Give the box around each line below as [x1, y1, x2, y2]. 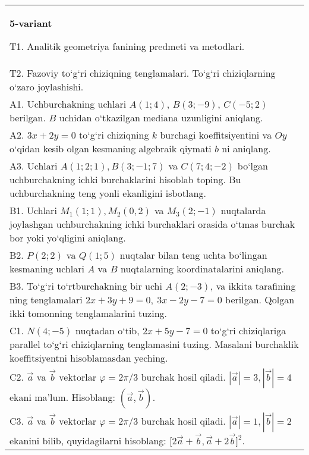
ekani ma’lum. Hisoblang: [10, 390, 115, 404]
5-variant [10, 16, 52, 30]
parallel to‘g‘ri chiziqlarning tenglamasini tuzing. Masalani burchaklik [10, 337, 299, 351]
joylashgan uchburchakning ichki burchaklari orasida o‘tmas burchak [10, 217, 295, 231]
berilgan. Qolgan [225, 293, 295, 306]
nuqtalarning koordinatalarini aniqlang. [120, 262, 284, 275]
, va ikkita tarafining [210, 279, 296, 293]
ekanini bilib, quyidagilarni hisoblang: [10, 433, 166, 447]
